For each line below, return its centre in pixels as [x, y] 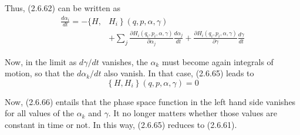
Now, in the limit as [41, 61]
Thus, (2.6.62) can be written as [63, 8]
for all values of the [39, 113]
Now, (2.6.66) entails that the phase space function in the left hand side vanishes [150, 101]
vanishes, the [125, 61]
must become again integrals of [218, 61]
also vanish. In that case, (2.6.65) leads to [179, 73]
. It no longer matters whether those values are [193, 113]
